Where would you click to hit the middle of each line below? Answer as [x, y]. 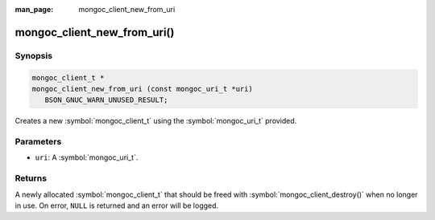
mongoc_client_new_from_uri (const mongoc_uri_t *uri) [142, 89]
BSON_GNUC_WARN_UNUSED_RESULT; [106, 100]
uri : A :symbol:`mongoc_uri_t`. [87, 157]
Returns [31, 178]
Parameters [38, 142]
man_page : [34, 9]
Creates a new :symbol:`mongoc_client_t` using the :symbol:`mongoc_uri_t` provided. [156, 121]
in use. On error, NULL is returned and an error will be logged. [117, 206]
